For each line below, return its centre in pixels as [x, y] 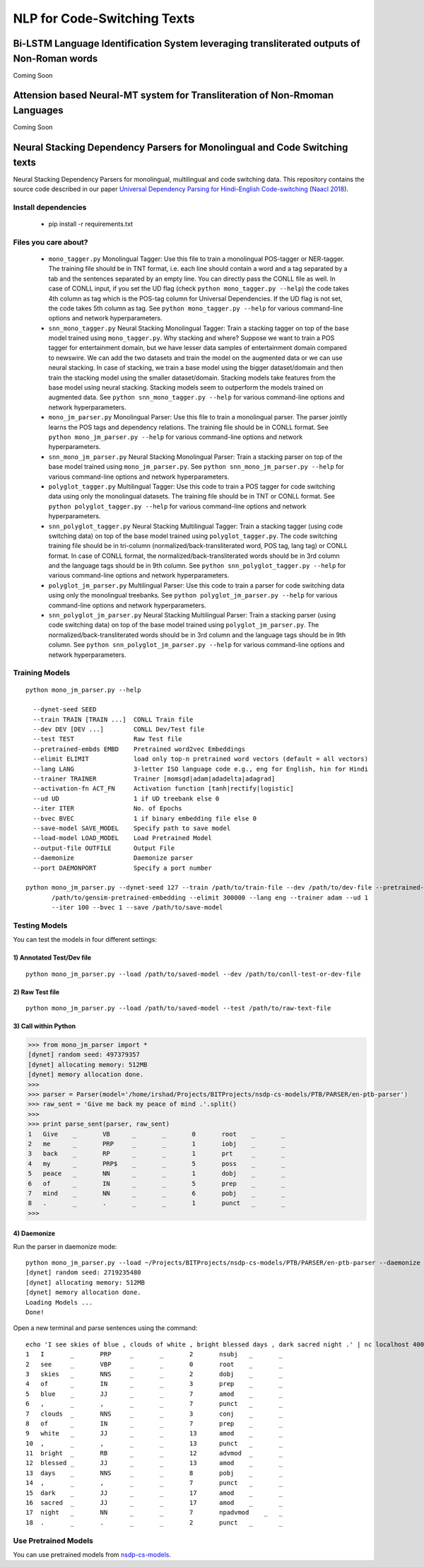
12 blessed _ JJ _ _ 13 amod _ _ [154, 1463]
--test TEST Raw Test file [108, 739]
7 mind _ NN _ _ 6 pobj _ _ [157, 1193]
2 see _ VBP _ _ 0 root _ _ [154, 1364]
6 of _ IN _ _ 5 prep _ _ [157, 1183]
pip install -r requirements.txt [91, 224]
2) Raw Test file [36, 992]
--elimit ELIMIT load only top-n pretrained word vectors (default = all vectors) [201, 759]
